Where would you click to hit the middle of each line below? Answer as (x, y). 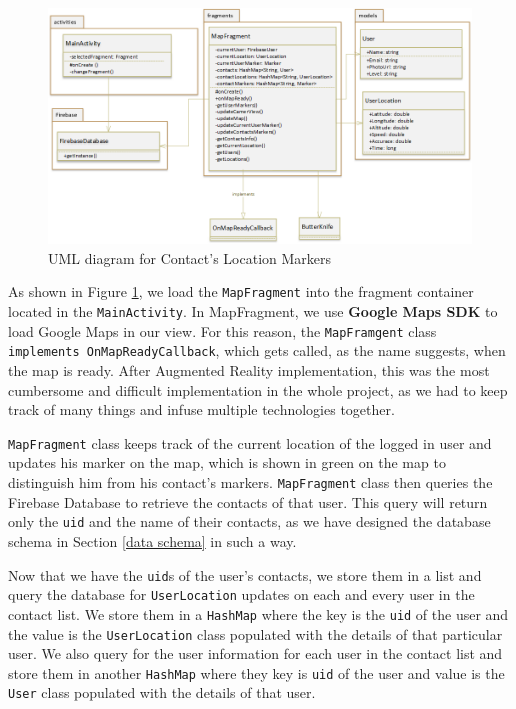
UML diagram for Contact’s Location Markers (190, 257)
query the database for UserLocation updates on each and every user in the (241, 594)
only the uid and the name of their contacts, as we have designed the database (249, 521)
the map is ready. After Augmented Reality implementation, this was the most (249, 370)
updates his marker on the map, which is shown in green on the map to (227, 462)
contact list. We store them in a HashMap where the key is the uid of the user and (258, 613)
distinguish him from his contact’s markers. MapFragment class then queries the (250, 482)
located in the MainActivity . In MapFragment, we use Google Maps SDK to (253, 311)
